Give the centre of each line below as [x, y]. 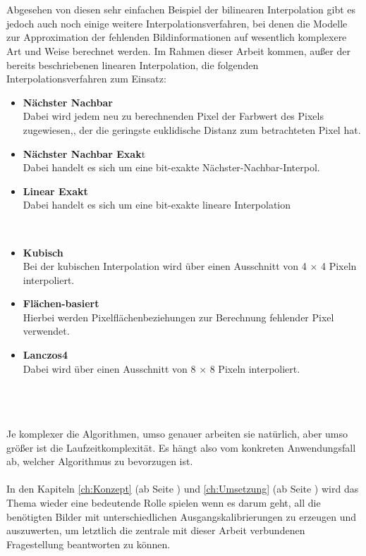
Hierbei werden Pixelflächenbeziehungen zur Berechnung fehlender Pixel [178, 317]
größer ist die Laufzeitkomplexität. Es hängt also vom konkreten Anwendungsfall [181, 447]
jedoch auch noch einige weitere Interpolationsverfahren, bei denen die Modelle [177, 23]
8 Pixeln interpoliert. [255, 368]
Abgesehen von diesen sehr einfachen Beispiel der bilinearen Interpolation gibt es [181, 10]
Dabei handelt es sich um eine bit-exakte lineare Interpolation [157, 205]
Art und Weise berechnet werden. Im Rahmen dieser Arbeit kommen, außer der [178, 50]
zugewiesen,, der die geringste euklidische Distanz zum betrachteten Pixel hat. [192, 129]
